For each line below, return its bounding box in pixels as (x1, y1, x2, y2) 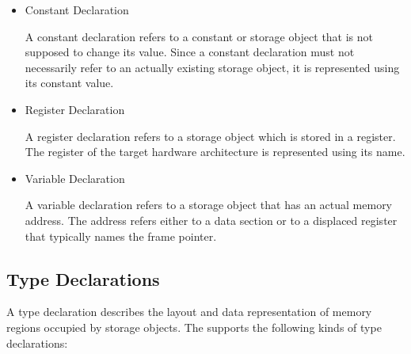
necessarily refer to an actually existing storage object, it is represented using (25, 59, 400, 75)
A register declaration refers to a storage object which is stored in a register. (25, 128, 396, 144)
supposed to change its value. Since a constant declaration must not (25, 44, 355, 60)
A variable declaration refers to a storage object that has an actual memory (25, 196, 393, 213)
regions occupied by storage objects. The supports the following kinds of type (6, 318, 382, 335)
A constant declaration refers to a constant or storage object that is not (25, 28, 374, 44)
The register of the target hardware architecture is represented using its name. (25, 143, 405, 160)
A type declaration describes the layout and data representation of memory (6, 303, 372, 320)
